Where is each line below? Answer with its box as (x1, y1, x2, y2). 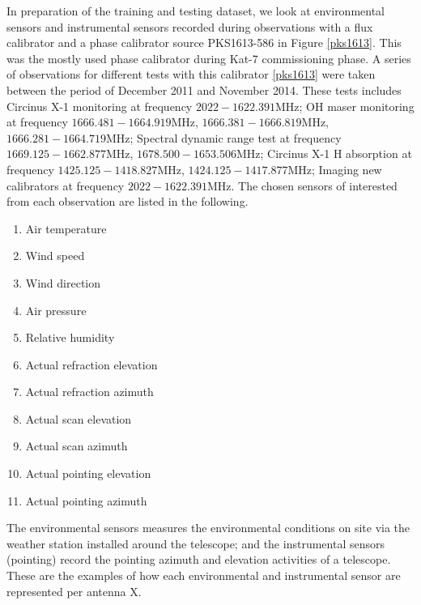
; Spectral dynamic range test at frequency (130, 129, 342, 146)
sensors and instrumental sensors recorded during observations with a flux (6, 18, 373, 35)
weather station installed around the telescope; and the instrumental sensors (6, 535, 385, 552)
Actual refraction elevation (25, 356, 158, 373)
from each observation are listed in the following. (6, 193, 249, 210)
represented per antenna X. (6, 582, 142, 599)
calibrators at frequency (6, 177, 125, 194)
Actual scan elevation (25, 410, 132, 427)
